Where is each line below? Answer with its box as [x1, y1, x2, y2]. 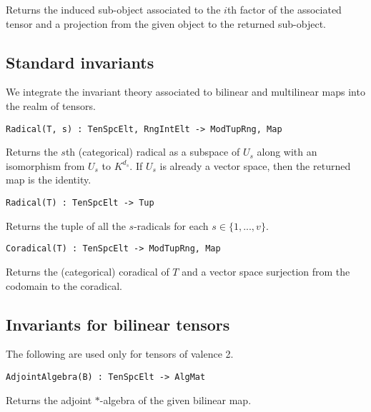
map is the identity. [6, 172, 91, 187]
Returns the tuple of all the [6, 218, 126, 233]
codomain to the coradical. [6, 278, 122, 293]
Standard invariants [6, 51, 154, 73]
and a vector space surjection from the [182, 263, 350, 278]
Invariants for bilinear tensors [6, 313, 230, 335]
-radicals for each [134, 218, 209, 233]
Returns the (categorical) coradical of [6, 263, 169, 278]
